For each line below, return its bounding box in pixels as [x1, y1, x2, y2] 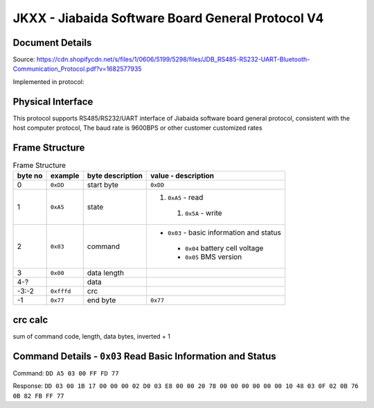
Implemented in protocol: [12, 77, 84, 86]
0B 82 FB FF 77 [12, 392, 65, 400]
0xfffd [50, 287, 71, 295]
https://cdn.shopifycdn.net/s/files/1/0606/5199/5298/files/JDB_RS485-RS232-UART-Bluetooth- [36, 56, 310, 64]
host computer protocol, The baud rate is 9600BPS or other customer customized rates [12, 124, 262, 132]
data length [87, 268, 125, 278]
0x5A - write [184, 208, 222, 218]
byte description [87, 171, 143, 180]
